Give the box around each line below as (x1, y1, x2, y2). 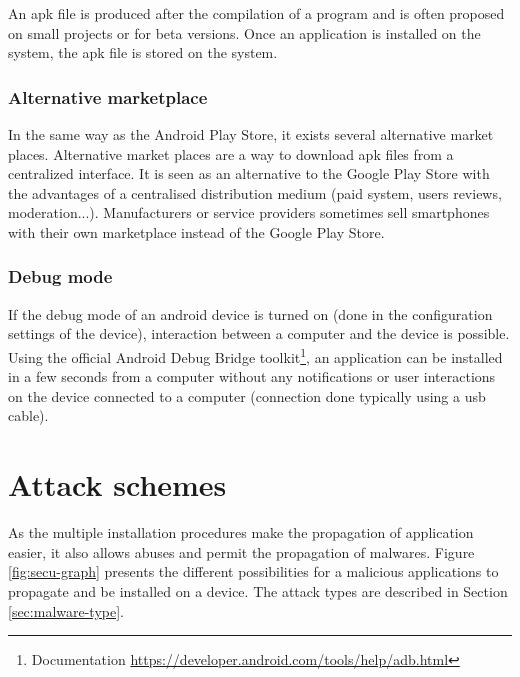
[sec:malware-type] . (8, 600, 125, 621)
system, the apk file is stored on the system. (8, 42, 278, 63)
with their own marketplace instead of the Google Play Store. (8, 221, 385, 242)
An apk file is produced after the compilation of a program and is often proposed (8, 3, 505, 23)
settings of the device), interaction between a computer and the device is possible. (8, 323, 510, 344)
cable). (8, 405, 49, 426)
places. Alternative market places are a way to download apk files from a (8, 143, 454, 164)
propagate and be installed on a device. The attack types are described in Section (8, 580, 508, 601)
